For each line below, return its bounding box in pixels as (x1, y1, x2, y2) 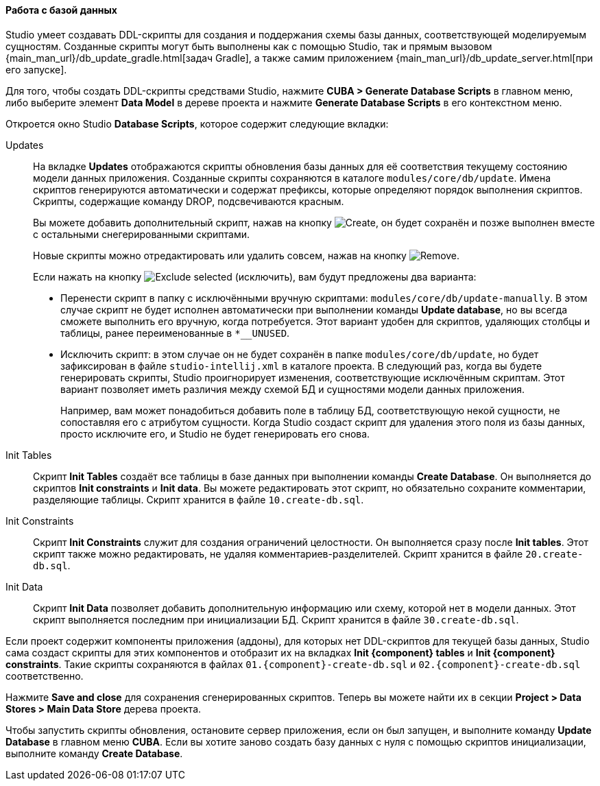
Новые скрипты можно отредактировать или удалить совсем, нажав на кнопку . (33, 249, 460, 261)
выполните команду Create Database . (5, 747, 183, 759)
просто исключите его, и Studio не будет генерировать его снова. (60, 427, 370, 440)
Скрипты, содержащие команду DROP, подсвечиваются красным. (33, 195, 344, 207)
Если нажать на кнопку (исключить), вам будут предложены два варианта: (33, 270, 477, 283)
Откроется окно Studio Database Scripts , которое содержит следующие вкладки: (5, 117, 389, 130)
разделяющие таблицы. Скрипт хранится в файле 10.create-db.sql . (33, 493, 364, 505)
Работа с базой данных (5, 4, 117, 16)
